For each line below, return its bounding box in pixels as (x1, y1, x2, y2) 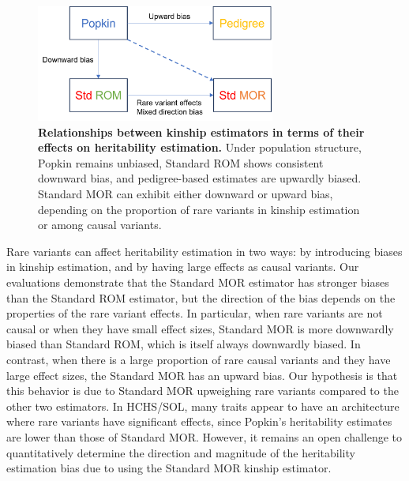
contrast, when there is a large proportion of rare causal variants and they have (6, 351, 391, 367)
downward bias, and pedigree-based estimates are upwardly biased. (38, 170, 362, 186)
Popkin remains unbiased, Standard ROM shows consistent (38, 154, 324, 171)
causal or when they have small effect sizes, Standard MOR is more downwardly (6, 320, 394, 336)
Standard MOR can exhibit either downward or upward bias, (38, 186, 333, 202)
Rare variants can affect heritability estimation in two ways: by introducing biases (6, 242, 403, 259)
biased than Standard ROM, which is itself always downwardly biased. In (6, 336, 361, 352)
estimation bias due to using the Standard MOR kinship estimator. (6, 460, 332, 476)
